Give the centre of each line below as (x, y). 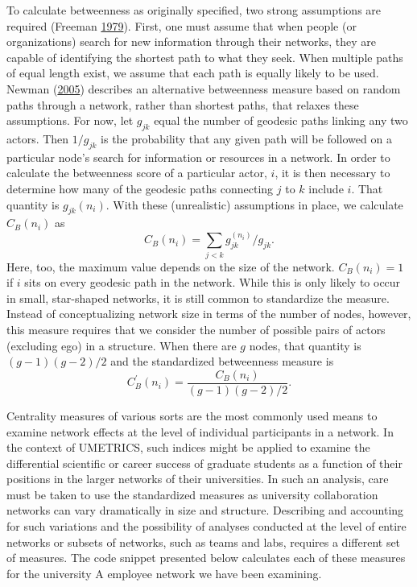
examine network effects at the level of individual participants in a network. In (200, 431)
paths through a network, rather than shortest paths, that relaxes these (183, 104)
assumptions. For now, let (70, 120)
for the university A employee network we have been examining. (164, 573)
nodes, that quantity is (305, 345)
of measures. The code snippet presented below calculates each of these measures (206, 558)
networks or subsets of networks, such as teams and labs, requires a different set (204, 542)
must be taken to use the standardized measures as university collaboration (192, 494)
